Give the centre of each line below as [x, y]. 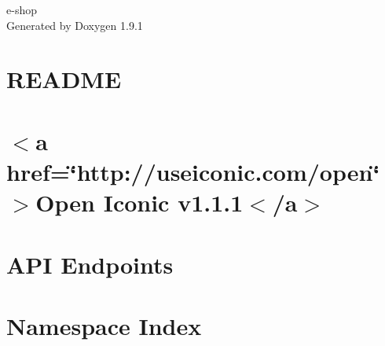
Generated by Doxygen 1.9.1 [75, 25]
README [64, 79]
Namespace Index [104, 325]
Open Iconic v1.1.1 [139, 202]
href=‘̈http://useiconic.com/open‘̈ [193, 171]
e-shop [22, 9]
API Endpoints [90, 264]
